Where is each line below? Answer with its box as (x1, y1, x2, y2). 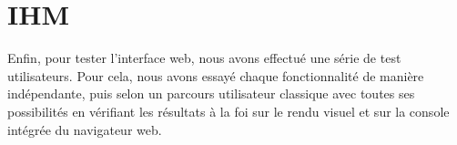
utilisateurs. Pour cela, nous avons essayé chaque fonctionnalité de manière (7, 66, 424, 85)
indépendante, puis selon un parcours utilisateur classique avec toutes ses (7, 84, 415, 103)
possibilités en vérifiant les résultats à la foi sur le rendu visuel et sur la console (7, 101, 450, 120)
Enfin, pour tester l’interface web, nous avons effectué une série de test (7, 48, 401, 67)
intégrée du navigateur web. (7, 119, 162, 139)
